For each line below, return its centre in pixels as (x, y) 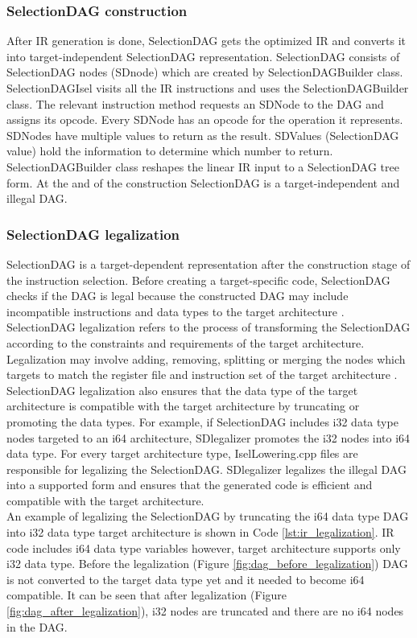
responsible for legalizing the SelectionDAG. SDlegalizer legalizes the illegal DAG (206, 469)
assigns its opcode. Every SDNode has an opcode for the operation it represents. (205, 119)
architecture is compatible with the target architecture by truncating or (183, 406)
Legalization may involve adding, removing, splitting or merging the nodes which (206, 358)
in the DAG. (37, 626)
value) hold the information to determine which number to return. (170, 151)
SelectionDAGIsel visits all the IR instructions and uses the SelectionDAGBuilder (208, 88)
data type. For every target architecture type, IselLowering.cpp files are (182, 453)
